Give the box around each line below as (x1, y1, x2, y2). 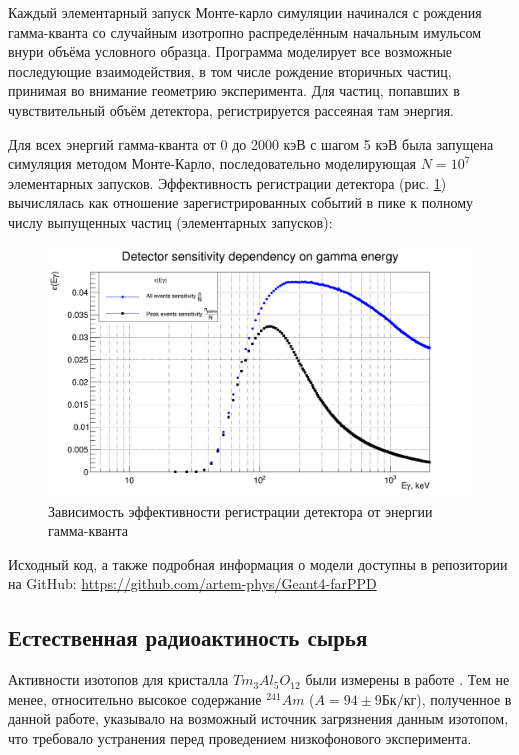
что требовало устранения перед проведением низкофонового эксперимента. (8, 727, 472, 748)
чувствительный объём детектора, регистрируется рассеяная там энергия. (8, 99, 454, 120)
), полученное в (416, 688, 512, 709)
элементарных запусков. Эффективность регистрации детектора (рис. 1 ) (8, 172, 447, 193)
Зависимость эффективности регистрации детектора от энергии (48, 500, 433, 521)
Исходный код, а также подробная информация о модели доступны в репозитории (8, 553, 508, 574)
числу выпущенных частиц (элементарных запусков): (8, 211, 333, 232)
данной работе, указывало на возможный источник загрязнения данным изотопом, (8, 708, 509, 729)
